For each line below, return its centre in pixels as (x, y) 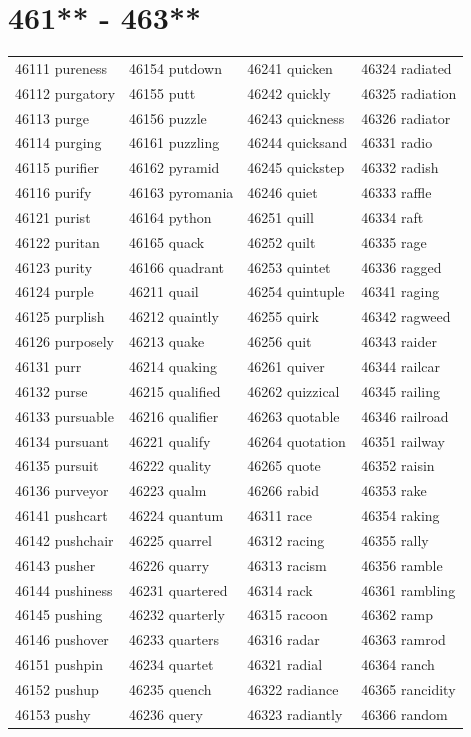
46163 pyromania (181, 192)
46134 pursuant (62, 440)
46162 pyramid (174, 167)
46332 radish (400, 167)
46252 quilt (281, 241)
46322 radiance (293, 688)
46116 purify (53, 192)
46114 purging (58, 142)
